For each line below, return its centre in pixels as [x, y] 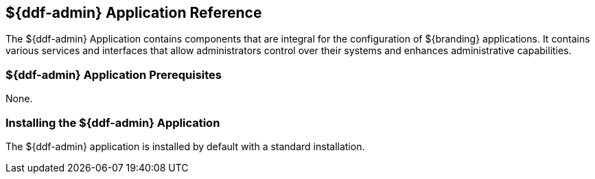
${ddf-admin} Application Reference [134, 13]
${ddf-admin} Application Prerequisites [114, 74]
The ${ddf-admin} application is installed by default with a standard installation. [185, 146]
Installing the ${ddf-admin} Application [113, 122]
